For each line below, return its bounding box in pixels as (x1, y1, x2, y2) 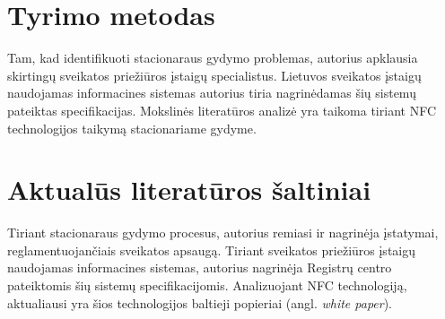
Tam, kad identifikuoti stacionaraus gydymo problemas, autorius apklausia (7, 48, 418, 67)
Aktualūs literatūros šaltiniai (7, 171, 371, 208)
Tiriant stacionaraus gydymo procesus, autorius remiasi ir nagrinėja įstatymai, (7, 223, 439, 242)
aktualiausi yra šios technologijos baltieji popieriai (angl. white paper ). (7, 293, 393, 312)
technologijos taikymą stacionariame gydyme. (7, 118, 257, 137)
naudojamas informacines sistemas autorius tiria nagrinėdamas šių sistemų (7, 83, 416, 102)
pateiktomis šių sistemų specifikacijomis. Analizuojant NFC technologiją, (7, 276, 407, 294)
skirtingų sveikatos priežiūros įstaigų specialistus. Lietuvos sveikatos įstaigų (7, 65, 422, 84)
